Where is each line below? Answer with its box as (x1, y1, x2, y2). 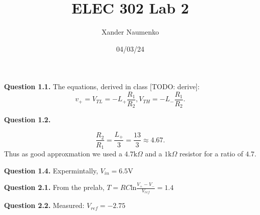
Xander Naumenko (101, 27, 159, 37)
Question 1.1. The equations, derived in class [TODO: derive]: (4, 81, 200, 92)
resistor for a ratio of (179, 148, 243, 158)
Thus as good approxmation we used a (4, 148, 122, 158)
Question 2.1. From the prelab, (4, 182, 105, 192)
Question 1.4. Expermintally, (4, 165, 98, 175)
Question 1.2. (4, 114, 51, 125)
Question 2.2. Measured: (4, 200, 85, 210)
